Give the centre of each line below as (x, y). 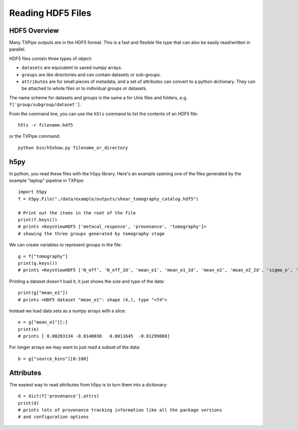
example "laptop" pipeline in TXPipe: (47, 181)
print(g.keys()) (38, 263)
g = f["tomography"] (43, 256)
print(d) (29, 403)
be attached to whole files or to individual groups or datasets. (84, 88)
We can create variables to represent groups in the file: (65, 245)
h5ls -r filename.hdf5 (46, 125)
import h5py (33, 192)
